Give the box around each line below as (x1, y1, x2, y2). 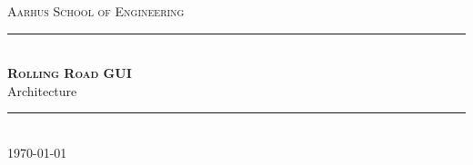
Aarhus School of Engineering (7, 2, 185, 20)
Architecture (7, 81, 77, 100)
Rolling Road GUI (7, 63, 132, 82)
